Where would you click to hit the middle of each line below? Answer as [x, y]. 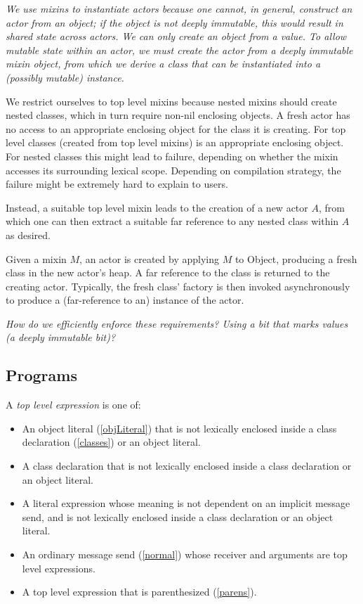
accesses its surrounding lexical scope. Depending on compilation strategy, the [173, 170]
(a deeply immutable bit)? [61, 337]
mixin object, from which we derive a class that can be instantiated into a [163, 64]
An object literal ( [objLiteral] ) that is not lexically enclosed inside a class [179, 428]
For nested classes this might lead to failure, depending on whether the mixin [172, 156]
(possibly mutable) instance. [65, 77]
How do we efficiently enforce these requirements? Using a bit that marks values [177, 323]
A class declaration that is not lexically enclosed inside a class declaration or [187, 466]
